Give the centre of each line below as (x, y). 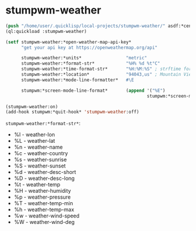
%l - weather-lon (34, 135)
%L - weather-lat (35, 141)
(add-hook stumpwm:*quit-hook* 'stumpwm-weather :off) (73, 112)
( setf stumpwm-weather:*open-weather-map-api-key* (68, 42)
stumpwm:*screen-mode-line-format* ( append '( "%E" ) (93, 91)
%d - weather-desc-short (45, 172)
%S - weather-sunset (40, 166)
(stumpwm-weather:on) (32, 106)
